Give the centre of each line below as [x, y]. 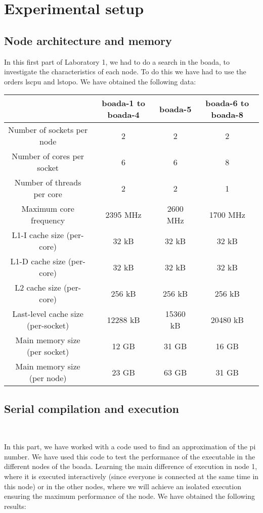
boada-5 [175, 109]
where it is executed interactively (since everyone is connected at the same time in [131, 476]
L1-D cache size [38, 261]
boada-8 [227, 115]
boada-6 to [227, 103]
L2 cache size [38, 288]
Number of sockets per [48, 130]
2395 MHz [123, 214]
